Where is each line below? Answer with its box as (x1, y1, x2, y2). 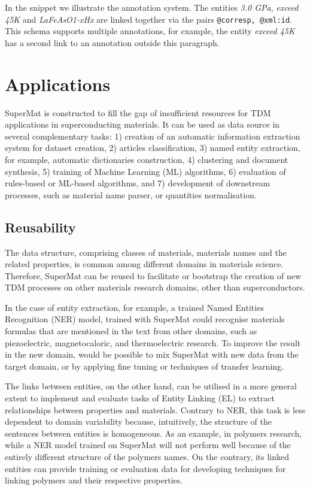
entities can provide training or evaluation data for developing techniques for (5, 462, 286, 474)
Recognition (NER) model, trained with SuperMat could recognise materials (5, 313, 285, 325)
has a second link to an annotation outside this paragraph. (5, 36, 220, 49)
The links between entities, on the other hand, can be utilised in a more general (5, 380, 297, 392)
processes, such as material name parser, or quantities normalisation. (5, 188, 257, 201)
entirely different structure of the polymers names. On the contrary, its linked (5, 450, 290, 463)
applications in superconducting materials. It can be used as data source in (5, 118, 280, 131)
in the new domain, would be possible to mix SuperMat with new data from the (5, 348, 299, 361)
